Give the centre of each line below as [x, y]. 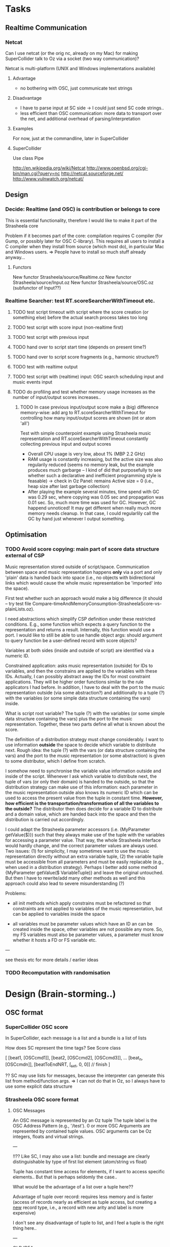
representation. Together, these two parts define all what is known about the [85, 724]
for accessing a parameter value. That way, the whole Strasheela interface [83, 840]
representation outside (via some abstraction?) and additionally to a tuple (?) [85, 692]
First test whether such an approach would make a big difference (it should [84, 598]
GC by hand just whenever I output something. [76, 518]
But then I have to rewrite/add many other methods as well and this [75, 878]
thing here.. [25, 1228]
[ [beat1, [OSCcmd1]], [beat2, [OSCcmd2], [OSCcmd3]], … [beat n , [74, 1058]
